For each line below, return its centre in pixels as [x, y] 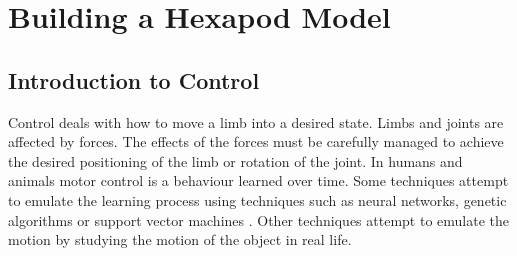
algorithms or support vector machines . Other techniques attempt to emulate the [258, 219]
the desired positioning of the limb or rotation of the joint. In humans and [235, 160]
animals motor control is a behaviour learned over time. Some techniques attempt [258, 180]
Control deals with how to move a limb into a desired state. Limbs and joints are [256, 121]
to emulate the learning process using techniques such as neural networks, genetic [257, 199]
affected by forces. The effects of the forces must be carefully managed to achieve [256, 141]
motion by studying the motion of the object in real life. [180, 239]
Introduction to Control [134, 79]
